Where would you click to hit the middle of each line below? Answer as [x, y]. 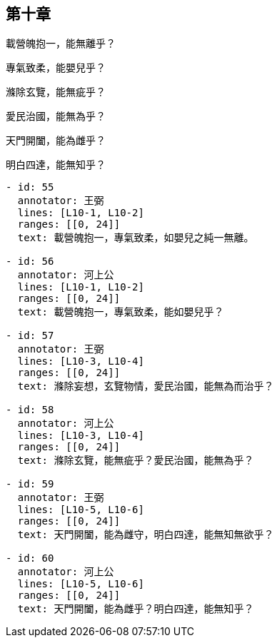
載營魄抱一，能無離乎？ [61, 44]
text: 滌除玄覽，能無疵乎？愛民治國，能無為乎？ [136, 461]
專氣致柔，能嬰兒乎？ [56, 68]
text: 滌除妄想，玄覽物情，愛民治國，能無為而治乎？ [146, 386]
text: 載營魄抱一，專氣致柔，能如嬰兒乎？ [121, 312]
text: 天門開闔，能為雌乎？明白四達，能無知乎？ [136, 609]
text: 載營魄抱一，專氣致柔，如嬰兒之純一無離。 [136, 238]
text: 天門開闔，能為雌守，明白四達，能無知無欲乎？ [146, 535]
